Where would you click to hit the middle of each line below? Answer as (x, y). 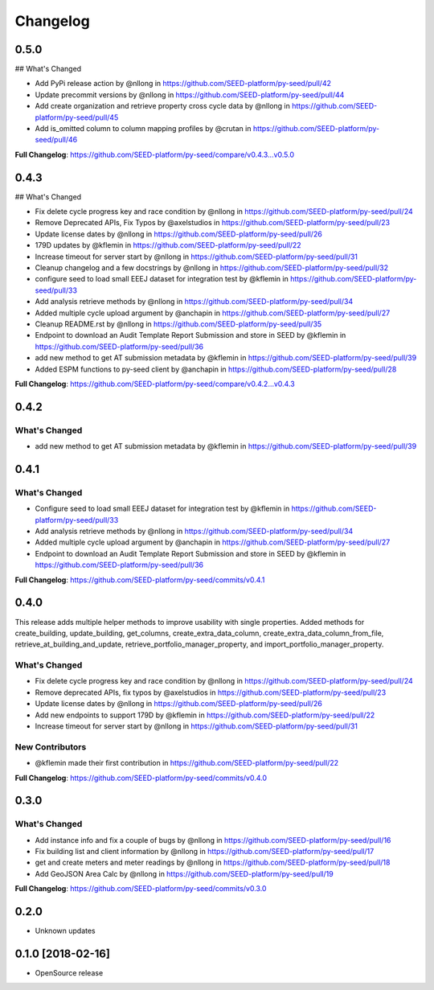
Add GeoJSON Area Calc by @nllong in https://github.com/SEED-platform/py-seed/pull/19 (184, 873)
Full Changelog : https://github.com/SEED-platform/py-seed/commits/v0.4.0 (141, 778)
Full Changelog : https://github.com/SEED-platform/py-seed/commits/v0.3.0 (141, 889)
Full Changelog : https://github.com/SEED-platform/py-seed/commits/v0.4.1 (140, 580)
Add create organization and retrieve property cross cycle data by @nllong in (163, 106)
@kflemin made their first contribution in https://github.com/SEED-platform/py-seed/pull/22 (187, 763)
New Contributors (51, 746)
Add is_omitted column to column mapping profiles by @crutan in (143, 129)
